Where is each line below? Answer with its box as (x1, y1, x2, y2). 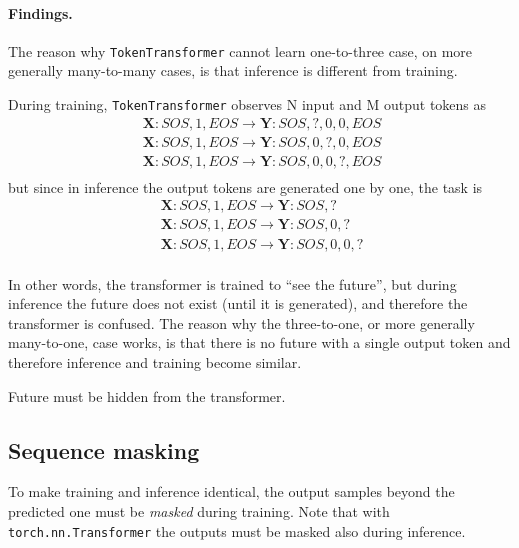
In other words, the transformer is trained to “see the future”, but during (8, 273, 457, 294)
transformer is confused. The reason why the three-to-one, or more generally (8, 312, 475, 333)
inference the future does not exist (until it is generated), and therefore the (8, 293, 468, 314)
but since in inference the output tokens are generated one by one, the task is (8, 176, 483, 197)
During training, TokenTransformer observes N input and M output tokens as (8, 94, 487, 115)
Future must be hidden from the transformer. (8, 385, 286, 406)
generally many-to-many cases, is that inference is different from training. (8, 60, 458, 81)
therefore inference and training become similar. (8, 351, 302, 372)
